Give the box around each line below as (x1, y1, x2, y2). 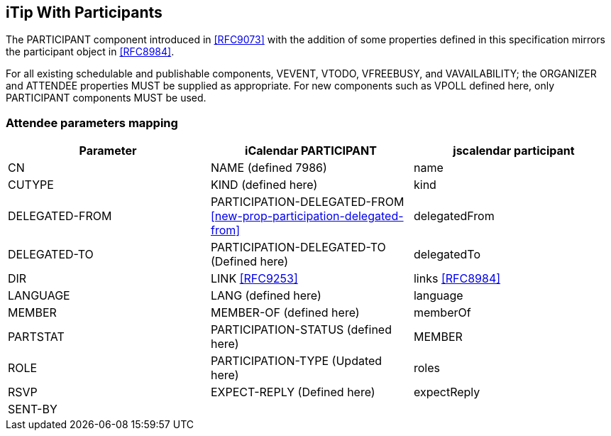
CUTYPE (8, 178, 54, 192)
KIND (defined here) (210, 178, 318, 192)
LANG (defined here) (210, 288, 321, 303)
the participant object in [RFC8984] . (6, 45, 175, 58)
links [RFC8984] (413, 271, 501, 286)
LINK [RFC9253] (210, 271, 298, 286)
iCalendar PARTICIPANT (245, 143, 377, 158)
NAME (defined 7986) (210, 160, 327, 175)
